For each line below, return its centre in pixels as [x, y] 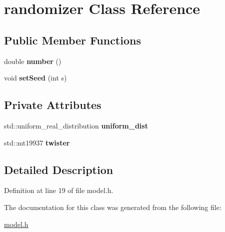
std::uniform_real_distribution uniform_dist [76, 125]
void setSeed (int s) [35, 78]
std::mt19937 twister [37, 142]
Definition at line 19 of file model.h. [59, 190]
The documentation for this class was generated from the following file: [113, 207]
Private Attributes [53, 105]
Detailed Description [59, 169]
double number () [33, 61]
